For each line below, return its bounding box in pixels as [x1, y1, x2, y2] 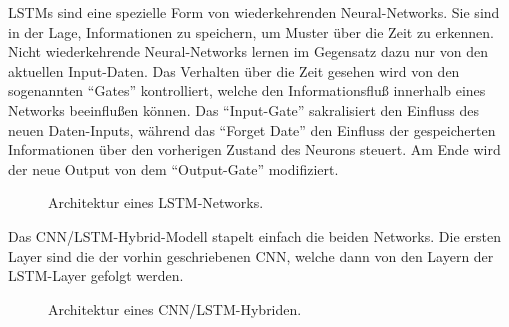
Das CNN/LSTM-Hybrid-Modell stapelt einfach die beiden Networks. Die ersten [8, 225, 501, 246]
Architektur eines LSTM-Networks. [48, 192, 264, 213]
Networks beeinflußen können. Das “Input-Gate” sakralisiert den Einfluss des [8, 99, 479, 120]
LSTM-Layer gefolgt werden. [8, 265, 184, 286]
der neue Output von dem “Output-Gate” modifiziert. [8, 158, 339, 179]
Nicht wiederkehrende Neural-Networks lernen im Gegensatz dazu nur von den [8, 41, 488, 62]
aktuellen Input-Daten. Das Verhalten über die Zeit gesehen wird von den [8, 60, 460, 81]
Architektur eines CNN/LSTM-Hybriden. [48, 298, 302, 319]
